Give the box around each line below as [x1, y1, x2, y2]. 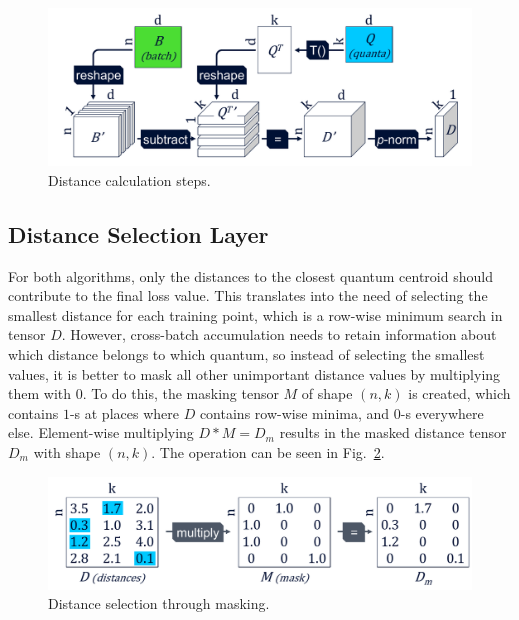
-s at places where [69, 402, 179, 423]
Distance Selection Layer [8, 218, 269, 249]
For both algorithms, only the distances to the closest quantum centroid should [8, 265, 493, 286]
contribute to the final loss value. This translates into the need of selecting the [8, 285, 488, 306]
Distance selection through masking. [48, 593, 270, 614]
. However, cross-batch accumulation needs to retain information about [61, 324, 497, 345]
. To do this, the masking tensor [82, 383, 279, 404]
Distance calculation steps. [48, 169, 211, 190]
